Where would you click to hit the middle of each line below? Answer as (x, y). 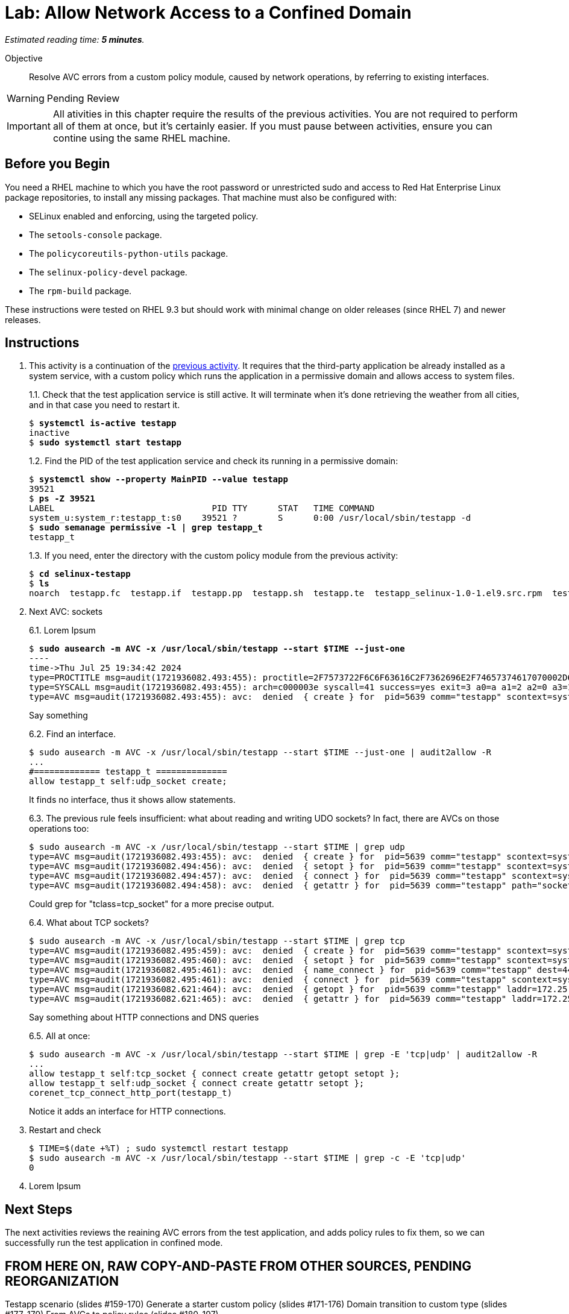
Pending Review (83, 98)
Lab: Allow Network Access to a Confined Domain (208, 13)
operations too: (59, 829)
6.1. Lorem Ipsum (62, 630)
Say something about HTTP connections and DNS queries (144, 1017)
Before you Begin (58, 164)
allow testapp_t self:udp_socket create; (128, 781)
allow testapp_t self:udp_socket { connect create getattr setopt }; (197, 1083)
